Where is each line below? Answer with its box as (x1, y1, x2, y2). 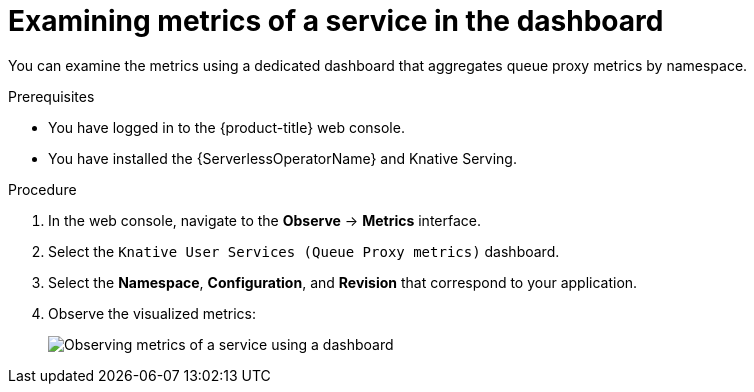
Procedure (8, 180, 77, 198)
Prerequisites (8, 87, 95, 105)
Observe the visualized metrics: (48, 304, 256, 322)
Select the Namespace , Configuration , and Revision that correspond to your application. (48, 273, 638, 291)
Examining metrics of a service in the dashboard (8, 4, 664, 38)
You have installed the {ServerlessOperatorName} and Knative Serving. (48, 149, 517, 167)
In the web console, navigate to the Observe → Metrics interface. (48, 211, 481, 229)
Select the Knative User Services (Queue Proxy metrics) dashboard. (48, 242, 560, 260)
